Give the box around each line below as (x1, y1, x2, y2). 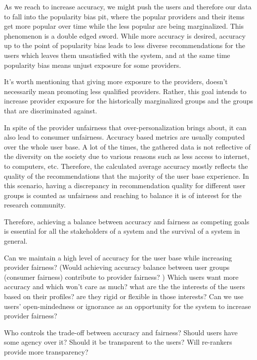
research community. (4, 200, 66, 210)
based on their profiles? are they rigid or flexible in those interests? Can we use (4, 291, 244, 302)
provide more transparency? (4, 347, 88, 357)
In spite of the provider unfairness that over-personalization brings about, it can (4, 122, 247, 132)
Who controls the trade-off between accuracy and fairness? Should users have (4, 327, 238, 337)
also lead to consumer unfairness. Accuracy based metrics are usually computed (4, 132, 245, 142)
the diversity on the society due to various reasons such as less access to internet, (4, 151, 250, 161)
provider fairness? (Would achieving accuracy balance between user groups (4, 262, 230, 272)
